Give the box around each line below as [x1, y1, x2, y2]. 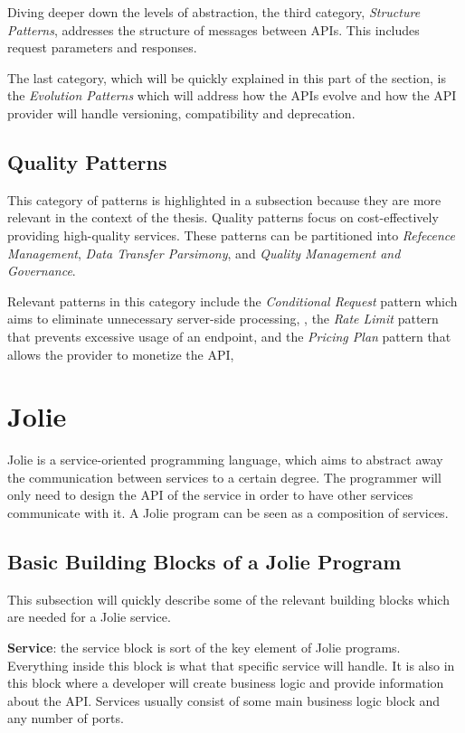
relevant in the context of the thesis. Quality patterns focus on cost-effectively [7, 208, 439, 227]
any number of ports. [7, 709, 124, 728]
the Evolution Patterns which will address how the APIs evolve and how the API [7, 86, 457, 105]
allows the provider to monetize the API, [7, 344, 234, 363]
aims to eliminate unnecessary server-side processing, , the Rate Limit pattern [7, 309, 439, 328]
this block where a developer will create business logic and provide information [7, 673, 444, 692]
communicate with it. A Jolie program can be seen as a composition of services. [7, 503, 449, 522]
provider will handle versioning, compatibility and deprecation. [7, 103, 356, 122]
